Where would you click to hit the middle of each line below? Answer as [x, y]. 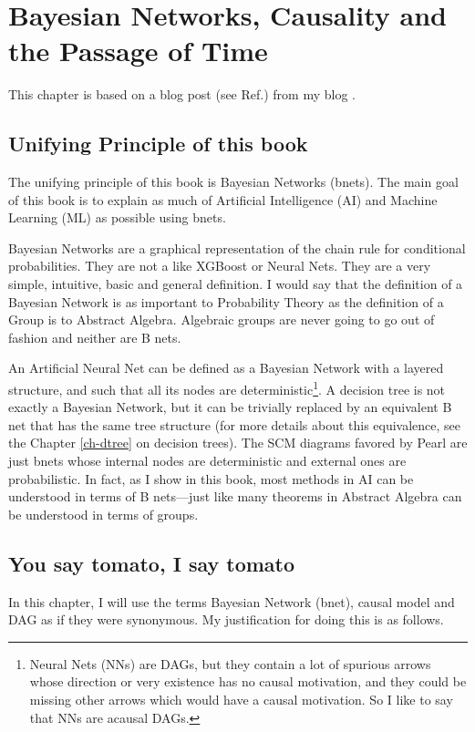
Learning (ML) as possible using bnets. [117, 217]
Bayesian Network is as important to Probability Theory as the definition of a [226, 301]
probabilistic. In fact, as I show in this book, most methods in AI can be [211, 478]
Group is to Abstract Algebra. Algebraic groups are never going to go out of [222, 320]
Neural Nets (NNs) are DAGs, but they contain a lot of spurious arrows [230, 663]
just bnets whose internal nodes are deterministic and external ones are [207, 461]
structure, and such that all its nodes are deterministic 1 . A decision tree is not [227, 388]
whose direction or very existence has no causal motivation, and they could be [248, 681]
